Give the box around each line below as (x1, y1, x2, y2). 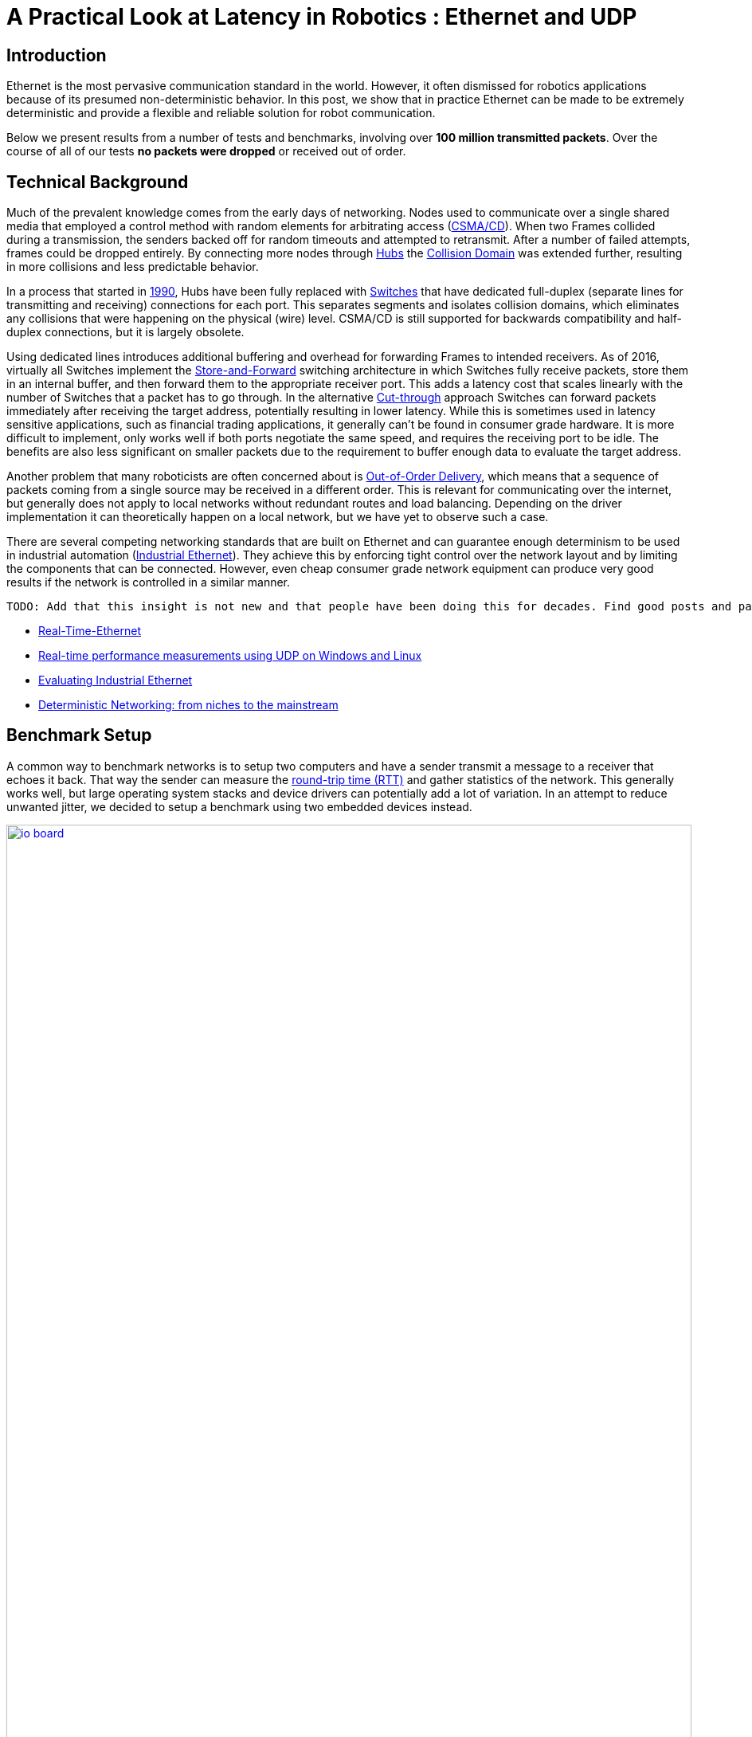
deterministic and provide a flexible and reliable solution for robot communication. (6, 106, 436, 120)
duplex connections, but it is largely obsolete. (6, 325, 245, 339)
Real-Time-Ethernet (38, 624, 141, 638)
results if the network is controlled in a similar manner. (6, 575, 291, 590)
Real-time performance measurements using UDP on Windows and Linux (38, 649, 422, 663)
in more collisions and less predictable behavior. (6, 260, 259, 274)
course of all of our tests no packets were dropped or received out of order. (6, 144, 406, 159)
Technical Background (6, 171, 189, 192)
